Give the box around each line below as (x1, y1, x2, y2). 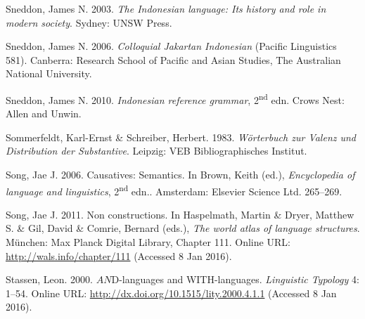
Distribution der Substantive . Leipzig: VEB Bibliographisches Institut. (6, 143, 307, 158)
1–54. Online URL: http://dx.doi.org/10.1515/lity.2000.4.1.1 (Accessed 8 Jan (6, 285, 337, 300)
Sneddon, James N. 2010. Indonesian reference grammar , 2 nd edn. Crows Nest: (6, 90, 345, 107)
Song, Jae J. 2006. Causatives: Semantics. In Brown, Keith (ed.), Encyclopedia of (6, 167, 355, 181)
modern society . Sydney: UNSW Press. (6, 15, 172, 30)
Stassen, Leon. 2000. (6, 272, 94, 287)
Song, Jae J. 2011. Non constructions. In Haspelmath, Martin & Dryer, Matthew (6, 207, 354, 221)
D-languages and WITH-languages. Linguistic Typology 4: (111, 272, 359, 287)
